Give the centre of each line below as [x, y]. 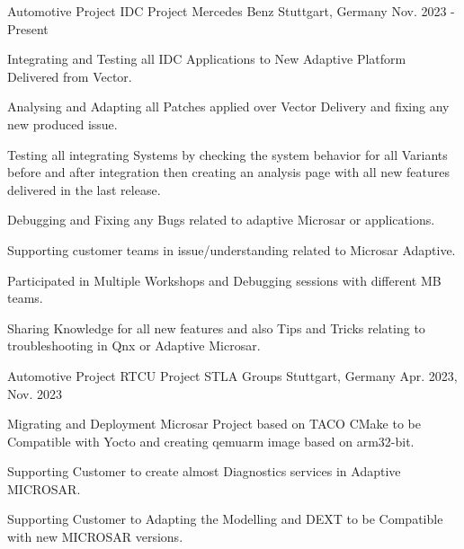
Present [28, 28]
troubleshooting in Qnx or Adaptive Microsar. [134, 345]
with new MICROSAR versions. [95, 537]
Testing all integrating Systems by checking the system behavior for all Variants [228, 154]
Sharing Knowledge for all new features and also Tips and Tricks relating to [216, 328]
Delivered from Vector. [70, 76]
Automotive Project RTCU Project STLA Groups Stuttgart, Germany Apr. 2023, [232, 375]
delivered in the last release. [84, 189]
